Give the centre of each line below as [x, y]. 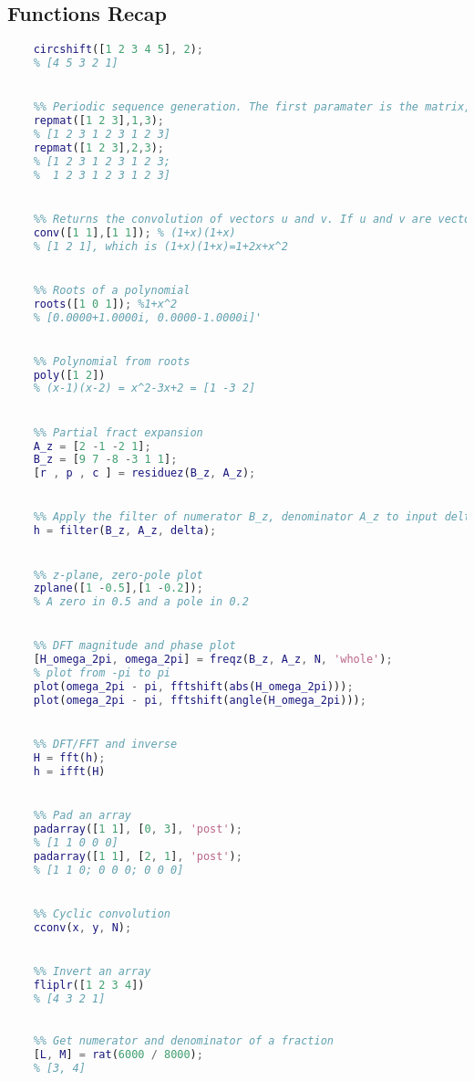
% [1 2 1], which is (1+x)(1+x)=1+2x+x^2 [160, 246]
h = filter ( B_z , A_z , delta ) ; [125, 531]
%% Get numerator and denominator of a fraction [183, 1040]
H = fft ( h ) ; [69, 758]
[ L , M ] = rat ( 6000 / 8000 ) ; [118, 1054]
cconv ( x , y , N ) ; [82, 927]
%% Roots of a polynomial [112, 290]
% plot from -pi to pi [102, 673]
